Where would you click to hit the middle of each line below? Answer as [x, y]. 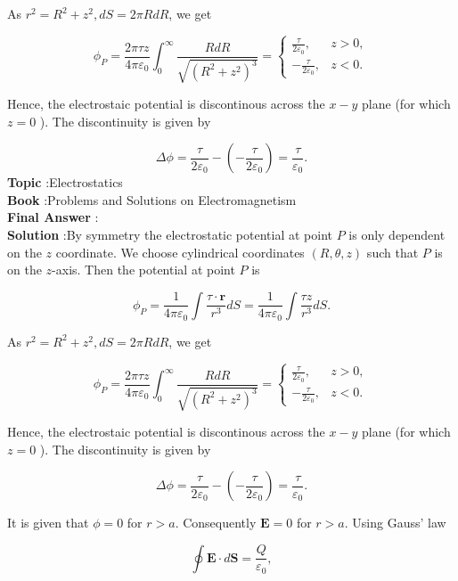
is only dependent [397, 235]
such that [393, 252]
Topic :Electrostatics [65, 182]
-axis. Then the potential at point [143, 270]
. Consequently [216, 523]
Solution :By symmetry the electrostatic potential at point [170, 235]
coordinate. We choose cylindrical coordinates [180, 252]
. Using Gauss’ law [395, 523]
